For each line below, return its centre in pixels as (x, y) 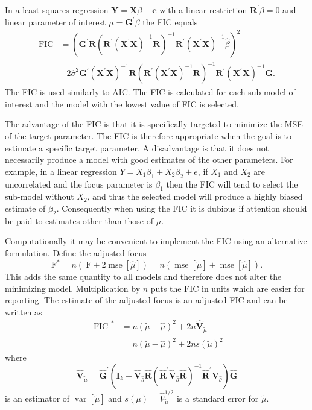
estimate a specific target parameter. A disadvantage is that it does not (137, 147)
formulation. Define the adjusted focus (76, 252)
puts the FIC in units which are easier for (228, 288)
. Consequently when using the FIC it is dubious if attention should (182, 208)
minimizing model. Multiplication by (73, 288)
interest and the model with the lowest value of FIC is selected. (122, 103)
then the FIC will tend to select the (232, 184)
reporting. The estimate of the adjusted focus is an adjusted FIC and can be (146, 300)
